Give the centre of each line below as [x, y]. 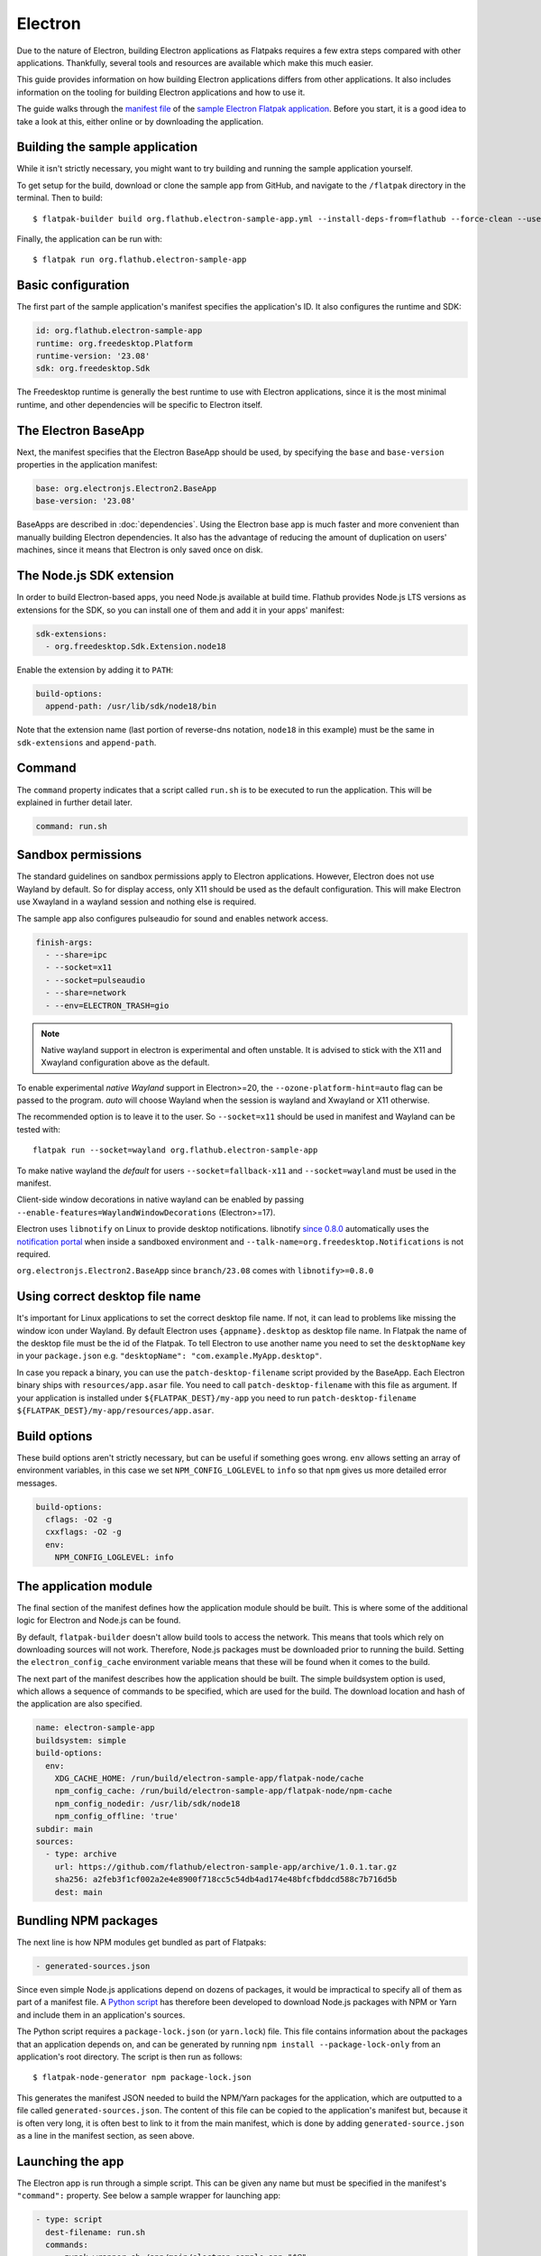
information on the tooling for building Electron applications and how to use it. [161, 92]
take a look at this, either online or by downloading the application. [140, 121]
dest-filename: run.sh [96, 2232]
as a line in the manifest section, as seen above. [105, 2135]
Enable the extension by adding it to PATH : [95, 670]
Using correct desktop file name [109, 1296]
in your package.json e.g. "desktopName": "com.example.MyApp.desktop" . [169, 1356]
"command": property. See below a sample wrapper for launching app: [149, 2196]
